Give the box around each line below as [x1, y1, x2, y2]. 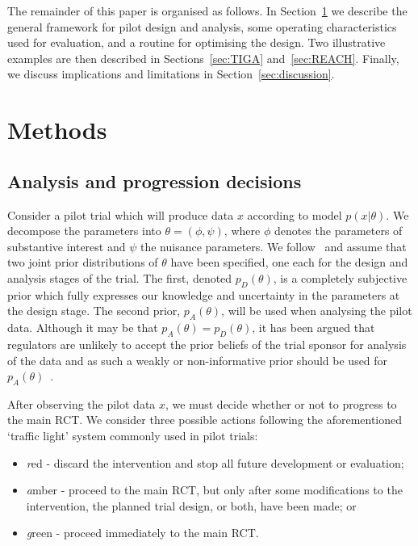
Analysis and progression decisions [7, 168, 302, 193]
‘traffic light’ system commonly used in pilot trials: [7, 427, 258, 444]
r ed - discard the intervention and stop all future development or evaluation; [26, 454, 404, 471]
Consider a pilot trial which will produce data [7, 206, 234, 223]
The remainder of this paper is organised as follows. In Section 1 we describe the [7, 2, 408, 19]
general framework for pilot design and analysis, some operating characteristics [7, 18, 397, 35]
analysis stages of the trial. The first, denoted [7, 269, 232, 286]
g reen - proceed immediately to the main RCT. [26, 524, 259, 541]
